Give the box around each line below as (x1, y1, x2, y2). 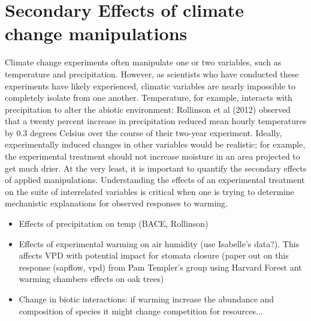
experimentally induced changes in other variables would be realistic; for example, (5, 138, 306, 151)
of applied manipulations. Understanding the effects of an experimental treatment (5, 173, 305, 186)
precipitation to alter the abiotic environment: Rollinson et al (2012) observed (5, 103, 291, 115)
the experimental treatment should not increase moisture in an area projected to (5, 150, 300, 163)
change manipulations (5, 21, 188, 46)
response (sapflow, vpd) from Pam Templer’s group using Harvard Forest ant (19, 260, 302, 273)
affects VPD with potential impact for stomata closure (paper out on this (19, 249, 289, 262)
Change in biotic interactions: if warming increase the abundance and (19, 293, 274, 305)
